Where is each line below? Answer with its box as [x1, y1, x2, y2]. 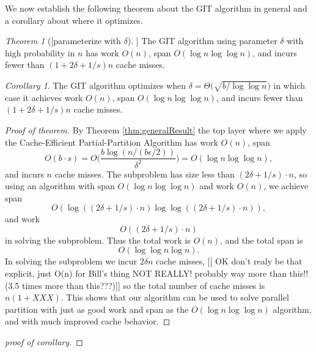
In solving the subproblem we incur [5, 255, 138, 268]
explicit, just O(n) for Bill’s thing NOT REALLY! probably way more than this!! [5, 267, 309, 280]
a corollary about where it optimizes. [5, 13, 143, 26]
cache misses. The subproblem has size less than [54, 167, 235, 180]
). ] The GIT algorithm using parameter [127, 34, 277, 47]
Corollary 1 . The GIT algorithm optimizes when [5, 78, 186, 91]
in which [273, 78, 306, 91]
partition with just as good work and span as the [5, 302, 189, 315]
